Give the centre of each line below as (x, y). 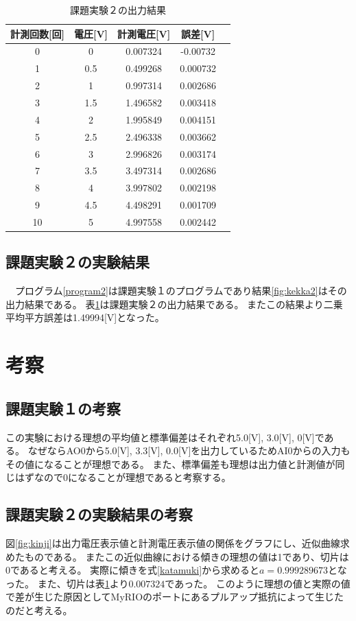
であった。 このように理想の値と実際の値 (258, 583)
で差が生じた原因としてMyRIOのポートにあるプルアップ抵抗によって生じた (175, 597)
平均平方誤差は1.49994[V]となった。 (85, 317)
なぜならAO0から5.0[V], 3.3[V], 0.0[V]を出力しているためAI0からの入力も (189, 450)
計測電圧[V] (144, 33)
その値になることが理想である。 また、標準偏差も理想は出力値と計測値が (170, 464)
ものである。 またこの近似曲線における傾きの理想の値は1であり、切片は (187, 556)
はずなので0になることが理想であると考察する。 (123, 477)
